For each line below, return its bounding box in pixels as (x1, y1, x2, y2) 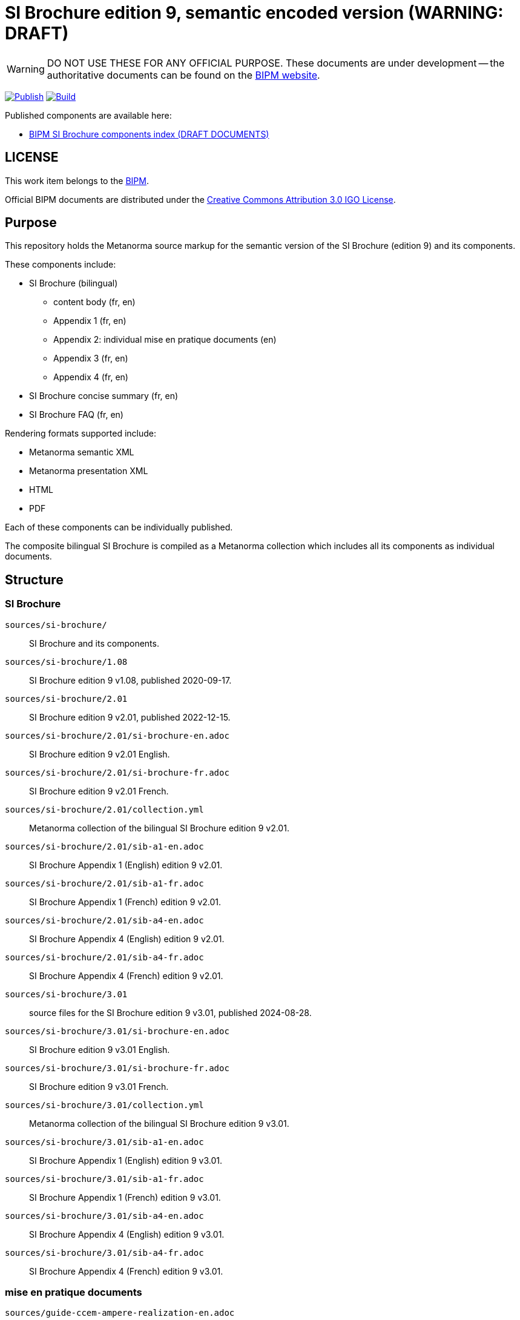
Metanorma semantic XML (29, 447, 134, 458)
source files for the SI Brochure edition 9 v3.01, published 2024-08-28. (29, 1007, 312, 1018)
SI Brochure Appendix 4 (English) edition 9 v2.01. (29, 933, 225, 944)
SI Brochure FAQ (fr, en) (29, 409, 123, 420)
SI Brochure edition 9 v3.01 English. (29, 1044, 170, 1055)
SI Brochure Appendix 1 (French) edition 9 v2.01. (29, 896, 222, 907)
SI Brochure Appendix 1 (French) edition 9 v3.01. (29, 1192, 221, 1203)
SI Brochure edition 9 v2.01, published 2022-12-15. (29, 711, 231, 722)
